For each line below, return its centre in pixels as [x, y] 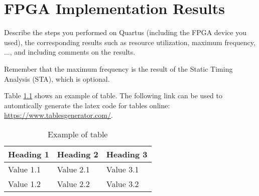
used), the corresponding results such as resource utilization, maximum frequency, [130, 42]
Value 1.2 [24, 183]
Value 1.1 [24, 169]
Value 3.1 [122, 169]
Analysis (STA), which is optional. [57, 78]
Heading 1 [29, 154]
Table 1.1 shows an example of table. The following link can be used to [113, 95]
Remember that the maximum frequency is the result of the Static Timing [118, 68]
